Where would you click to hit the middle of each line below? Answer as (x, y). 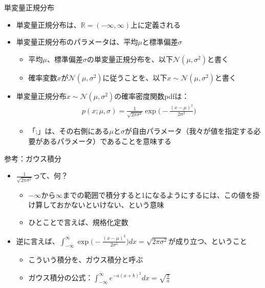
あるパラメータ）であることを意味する (107, 141)
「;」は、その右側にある (69, 131)
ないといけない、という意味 (117, 205)
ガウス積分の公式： (61, 277)
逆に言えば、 (38, 241)
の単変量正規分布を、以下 (130, 59)
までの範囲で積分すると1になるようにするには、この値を (158, 194)
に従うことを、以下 (135, 77)
